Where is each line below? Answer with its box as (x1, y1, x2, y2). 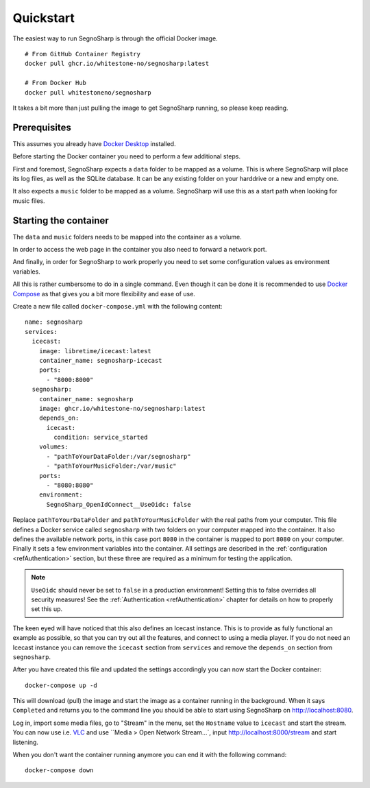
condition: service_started (53, 433, 148, 442)
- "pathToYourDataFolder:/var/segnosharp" (46, 453, 191, 460)
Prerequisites (12, 121, 71, 133)
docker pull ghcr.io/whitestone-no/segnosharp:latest (25, 60, 209, 68)
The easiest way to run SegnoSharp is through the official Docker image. (12, 34, 219, 43)
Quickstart (12, 10, 75, 25)
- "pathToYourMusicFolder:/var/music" (46, 462, 177, 470)
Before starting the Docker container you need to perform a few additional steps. (12, 152, 241, 160)
